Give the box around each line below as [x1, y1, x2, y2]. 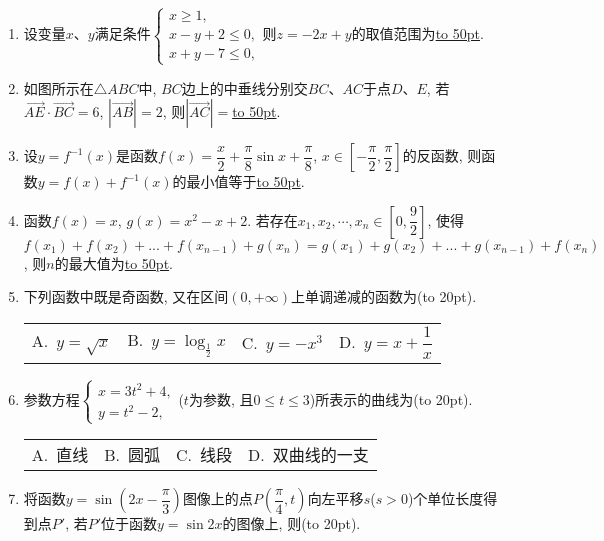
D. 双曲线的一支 [248, 443, 369, 467]
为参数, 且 [188, 389, 254, 410]
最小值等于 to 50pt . [186, 171, 305, 192]
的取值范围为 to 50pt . [351, 23, 484, 44]
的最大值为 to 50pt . [54, 252, 174, 273]
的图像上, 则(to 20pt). [222, 513, 361, 534]
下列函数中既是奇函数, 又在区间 [23, 286, 229, 307]
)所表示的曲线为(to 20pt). [309, 389, 473, 410]
